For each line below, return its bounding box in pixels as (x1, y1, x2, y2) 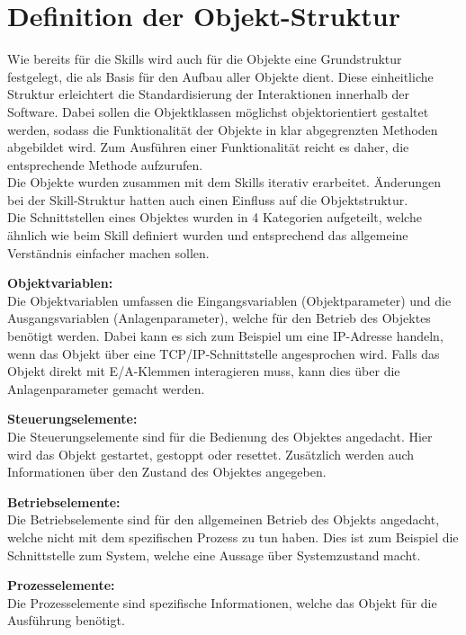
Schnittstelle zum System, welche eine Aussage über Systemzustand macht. (7, 545, 421, 564)
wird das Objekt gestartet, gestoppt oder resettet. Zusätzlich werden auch (7, 444, 415, 463)
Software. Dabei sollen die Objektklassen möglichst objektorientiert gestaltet (7, 102, 429, 121)
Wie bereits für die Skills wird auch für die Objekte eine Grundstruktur (7, 49, 402, 68)
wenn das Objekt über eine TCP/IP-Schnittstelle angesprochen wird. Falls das (7, 344, 440, 362)
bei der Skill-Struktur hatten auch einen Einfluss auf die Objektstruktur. (7, 190, 408, 209)
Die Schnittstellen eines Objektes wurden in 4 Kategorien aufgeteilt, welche (7, 208, 422, 227)
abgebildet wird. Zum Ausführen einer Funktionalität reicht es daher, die (7, 138, 409, 157)
